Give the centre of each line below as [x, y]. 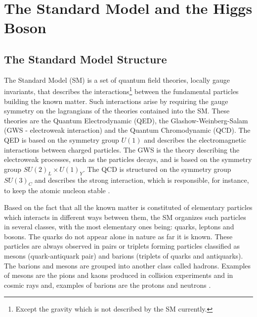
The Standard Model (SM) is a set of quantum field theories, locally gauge [117, 79]
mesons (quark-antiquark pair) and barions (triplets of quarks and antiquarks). [124, 255]
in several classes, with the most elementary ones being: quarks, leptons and [119, 227]
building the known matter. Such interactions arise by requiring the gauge [116, 101]
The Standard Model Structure [86, 59]
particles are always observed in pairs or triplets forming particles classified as [122, 246]
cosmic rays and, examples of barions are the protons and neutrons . [107, 285]
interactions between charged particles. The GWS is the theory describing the [122, 149]
